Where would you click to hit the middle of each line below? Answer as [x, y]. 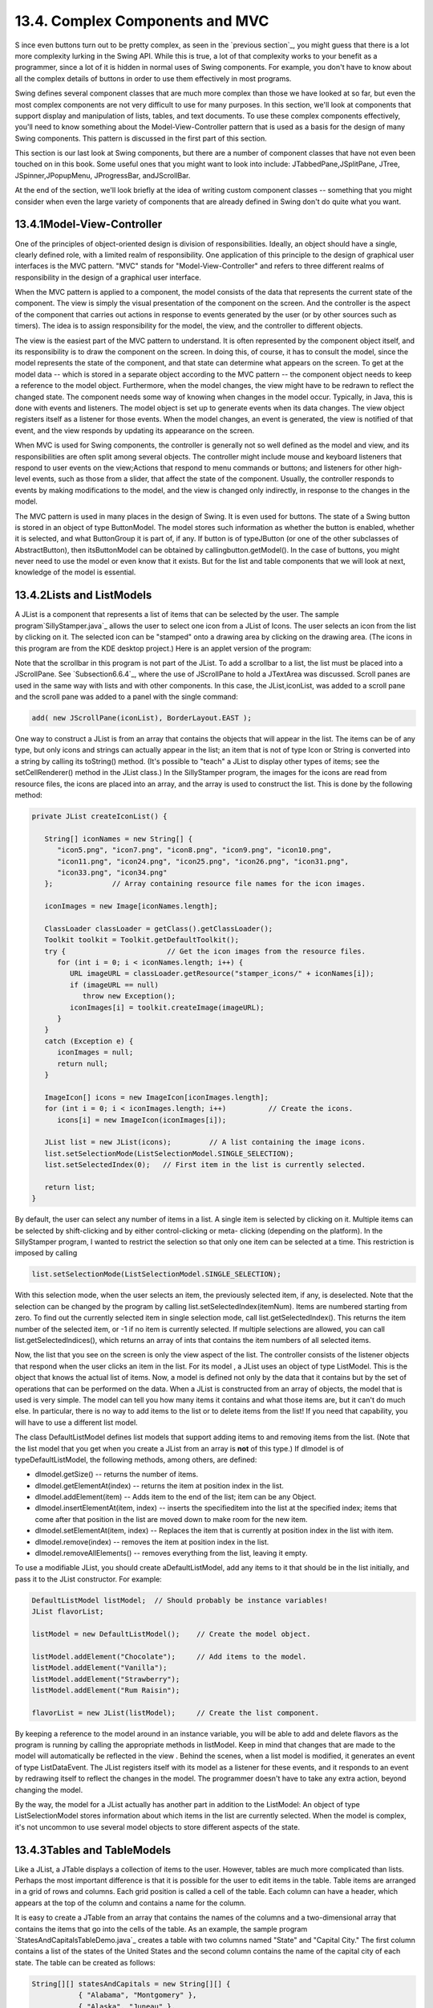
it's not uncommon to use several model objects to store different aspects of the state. [158, 1826]
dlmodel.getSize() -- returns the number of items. [117, 1475]
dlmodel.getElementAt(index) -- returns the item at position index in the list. [160, 1485]
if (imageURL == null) [114, 985]
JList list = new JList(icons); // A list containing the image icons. [205, 1142]
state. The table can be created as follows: [85, 1962]
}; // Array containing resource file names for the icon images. [205, 884]
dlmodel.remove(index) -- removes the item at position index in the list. [152, 1541]
